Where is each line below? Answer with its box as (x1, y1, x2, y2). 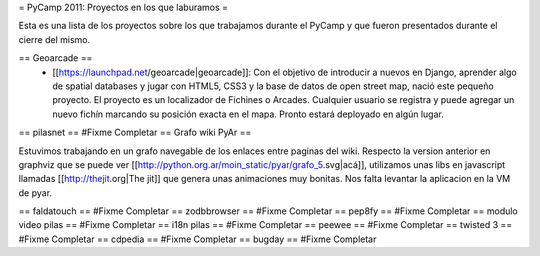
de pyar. (18, 186, 53, 199)
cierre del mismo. (18, 33, 90, 45)
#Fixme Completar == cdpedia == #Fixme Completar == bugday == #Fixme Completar (18, 233, 377, 245)
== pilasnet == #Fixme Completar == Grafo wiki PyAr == (18, 126, 252, 139)
